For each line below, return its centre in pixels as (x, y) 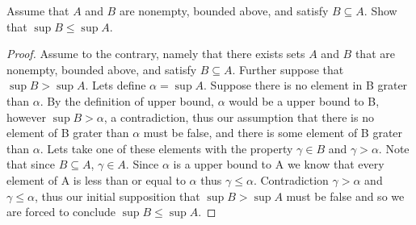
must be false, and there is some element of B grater (273, 133)
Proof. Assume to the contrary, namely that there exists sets (156, 54)
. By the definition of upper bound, (127, 100)
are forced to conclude (61, 212)
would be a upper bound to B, (304, 100)
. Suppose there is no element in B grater (306, 85)
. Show (380, 10)
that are (375, 54)
